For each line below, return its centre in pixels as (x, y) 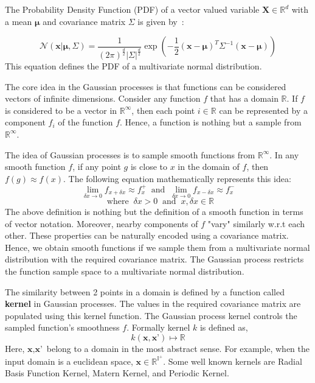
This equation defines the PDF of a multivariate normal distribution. (133, 65)
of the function (85, 122)
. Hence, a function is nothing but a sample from (211, 122)
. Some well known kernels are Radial (233, 361)
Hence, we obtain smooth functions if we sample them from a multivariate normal (157, 247)
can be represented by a (263, 110)
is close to (149, 167)
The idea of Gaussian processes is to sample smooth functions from (130, 154)
